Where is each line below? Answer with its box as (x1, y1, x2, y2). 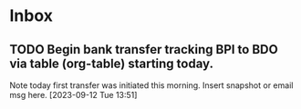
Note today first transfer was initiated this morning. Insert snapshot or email (9, 80, 294, 91)
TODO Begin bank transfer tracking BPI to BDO (9, 42, 278, 57)
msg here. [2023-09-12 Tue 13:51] (9, 90, 138, 100)
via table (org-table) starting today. (9, 55, 214, 71)
